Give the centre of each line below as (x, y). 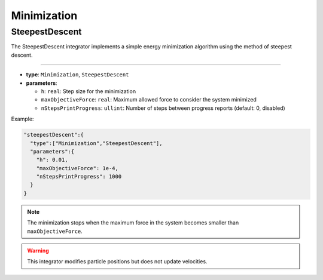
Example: (22, 119)
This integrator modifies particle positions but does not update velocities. (117, 261)
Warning (38, 250)
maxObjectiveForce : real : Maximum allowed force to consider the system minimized (149, 100)
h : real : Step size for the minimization (89, 91)
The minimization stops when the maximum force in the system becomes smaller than (133, 223)
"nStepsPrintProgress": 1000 (79, 177)
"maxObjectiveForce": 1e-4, (77, 168)
